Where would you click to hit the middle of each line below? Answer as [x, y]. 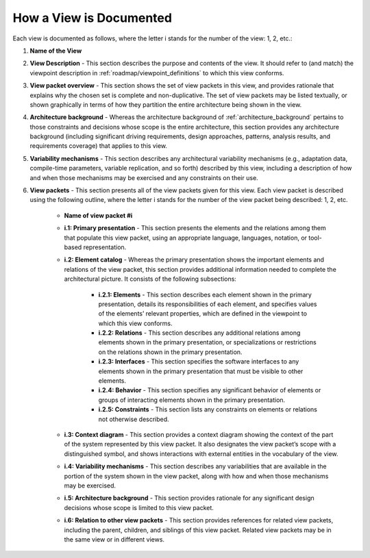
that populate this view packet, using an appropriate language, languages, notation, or [186, 238]
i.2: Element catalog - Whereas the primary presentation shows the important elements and [194, 259]
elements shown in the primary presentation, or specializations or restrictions [207, 342]
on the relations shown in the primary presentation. [170, 352]
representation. [105, 247]
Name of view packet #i [98, 215]
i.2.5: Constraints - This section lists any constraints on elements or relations [208, 409]
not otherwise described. [134, 419]
